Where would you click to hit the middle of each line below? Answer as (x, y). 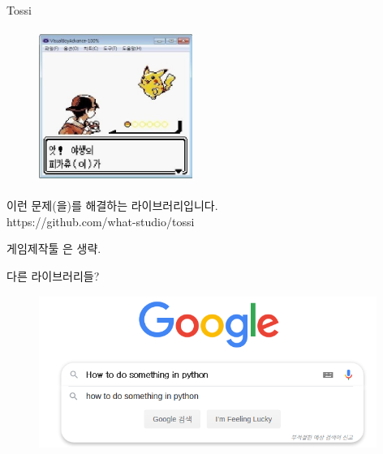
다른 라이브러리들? (53, 275)
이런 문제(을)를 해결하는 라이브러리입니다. (112, 206)
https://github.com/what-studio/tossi (101, 221)
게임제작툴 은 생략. (54, 248)
